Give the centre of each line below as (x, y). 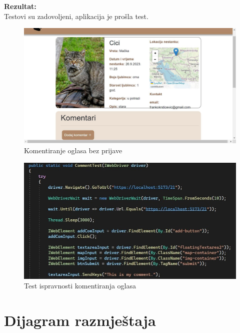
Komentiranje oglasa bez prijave (73, 150)
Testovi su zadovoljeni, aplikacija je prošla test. (76, 16)
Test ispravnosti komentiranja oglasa (80, 286)
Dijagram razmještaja (80, 320)
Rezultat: (20, 6)
